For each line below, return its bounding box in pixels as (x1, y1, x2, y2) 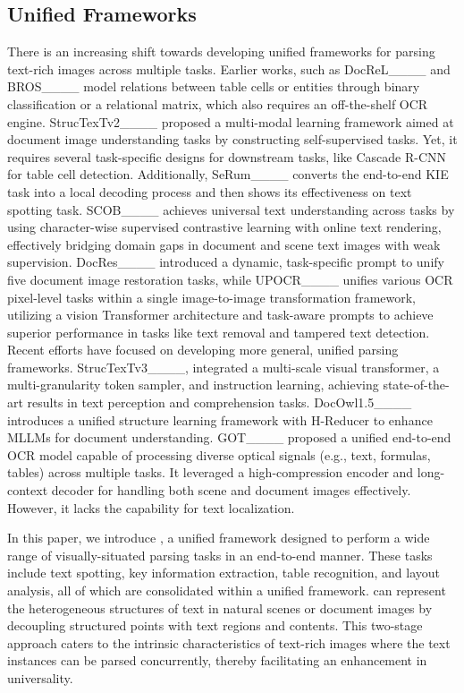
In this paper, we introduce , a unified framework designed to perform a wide (7, 528, 430, 547)
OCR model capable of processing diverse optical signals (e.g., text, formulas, (7, 445, 431, 464)
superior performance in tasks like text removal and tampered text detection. (7, 322, 430, 341)
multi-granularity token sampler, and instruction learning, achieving (7, 375, 379, 394)
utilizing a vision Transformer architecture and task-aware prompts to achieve (7, 305, 434, 324)
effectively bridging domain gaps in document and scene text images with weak (7, 235, 441, 253)
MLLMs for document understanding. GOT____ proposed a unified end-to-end (7, 428, 451, 447)
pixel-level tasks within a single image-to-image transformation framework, (7, 287, 417, 306)
